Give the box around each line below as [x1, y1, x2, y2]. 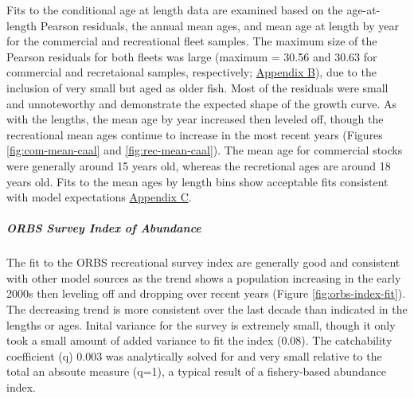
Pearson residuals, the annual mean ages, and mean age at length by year [40, 17, 399, 33]
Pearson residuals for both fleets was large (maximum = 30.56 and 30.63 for [6, 48, 377, 64]
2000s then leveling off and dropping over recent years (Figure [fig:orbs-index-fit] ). [6, 285, 406, 302]
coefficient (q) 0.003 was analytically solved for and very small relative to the [6, 347, 382, 364]
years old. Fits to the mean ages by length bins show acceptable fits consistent [6, 173, 389, 189]
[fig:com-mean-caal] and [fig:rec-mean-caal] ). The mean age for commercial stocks [6, 142, 403, 158]
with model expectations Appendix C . [6, 189, 192, 205]
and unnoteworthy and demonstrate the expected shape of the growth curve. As [6, 95, 396, 111]
